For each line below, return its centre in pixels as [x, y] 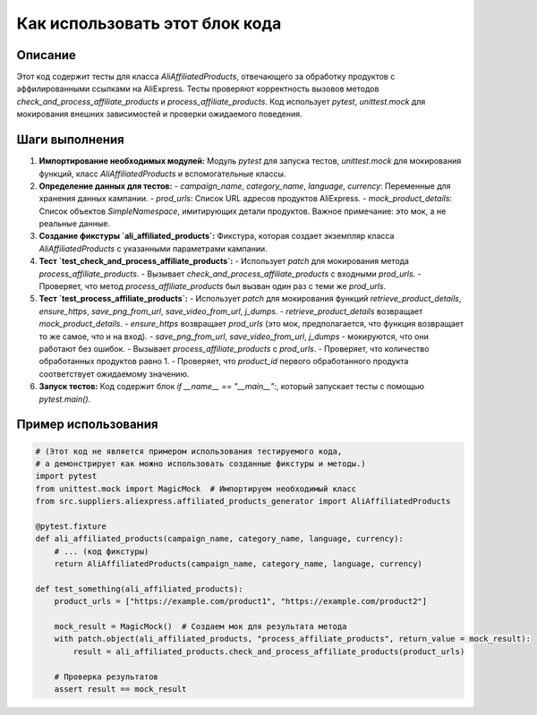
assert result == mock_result [120, 689]
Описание [46, 55]
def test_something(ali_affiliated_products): [139, 589]
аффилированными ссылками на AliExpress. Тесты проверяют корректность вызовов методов [198, 89]
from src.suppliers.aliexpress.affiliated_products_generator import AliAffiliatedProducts [243, 502]
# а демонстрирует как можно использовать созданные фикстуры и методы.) [200, 464]
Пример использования [87, 425]
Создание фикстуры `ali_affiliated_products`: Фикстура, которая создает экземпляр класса [217, 236]
